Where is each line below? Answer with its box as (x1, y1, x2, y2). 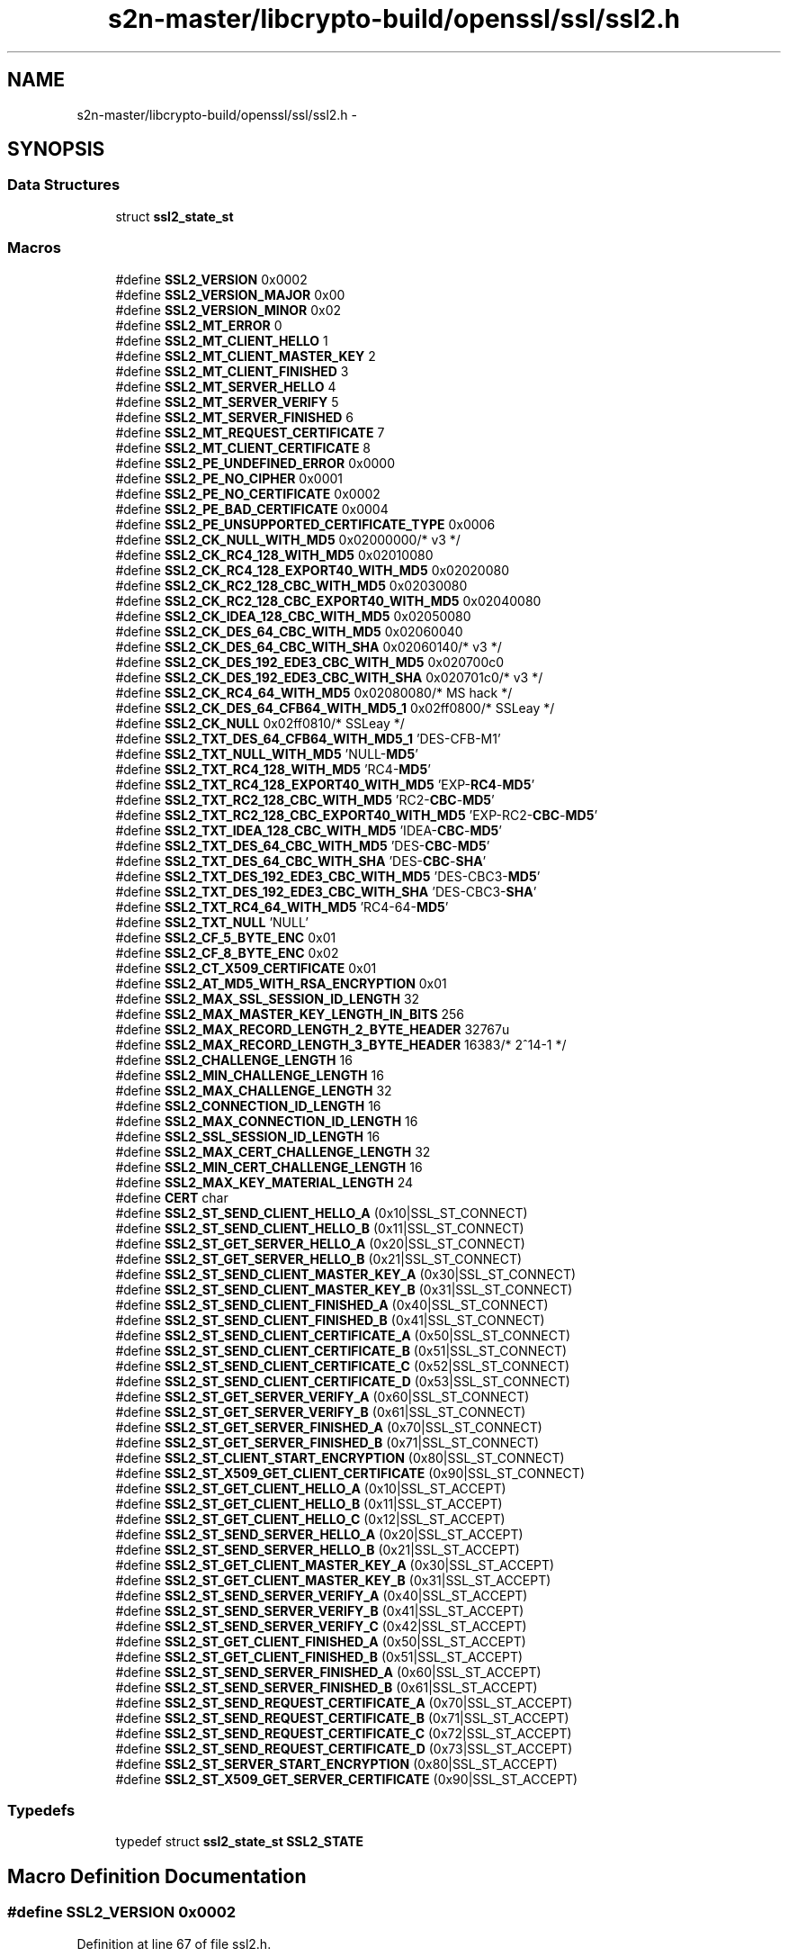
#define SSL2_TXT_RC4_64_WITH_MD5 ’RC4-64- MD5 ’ (115, 898, 449, 915)
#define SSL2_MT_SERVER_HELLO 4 (115, 378, 336, 394)
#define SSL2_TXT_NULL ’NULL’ (115, 914, 309, 930)
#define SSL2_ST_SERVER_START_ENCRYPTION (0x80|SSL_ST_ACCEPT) (115, 1755, 558, 1772)
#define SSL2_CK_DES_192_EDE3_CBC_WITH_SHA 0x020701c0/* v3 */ (115, 669, 543, 685)
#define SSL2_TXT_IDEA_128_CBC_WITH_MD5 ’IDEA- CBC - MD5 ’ (115, 822, 502, 838)
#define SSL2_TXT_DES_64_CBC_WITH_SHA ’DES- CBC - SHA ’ (115, 852, 487, 869)
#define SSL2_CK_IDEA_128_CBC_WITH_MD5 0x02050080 (115, 608, 471, 624)
